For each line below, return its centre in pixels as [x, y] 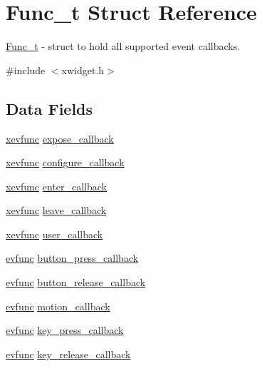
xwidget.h [83, 70]
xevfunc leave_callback [56, 210]
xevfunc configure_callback [65, 162]
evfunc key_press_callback [65, 330]
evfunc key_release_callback [68, 354]
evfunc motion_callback [58, 306]
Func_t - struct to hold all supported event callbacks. [123, 46]
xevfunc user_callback [54, 234]
